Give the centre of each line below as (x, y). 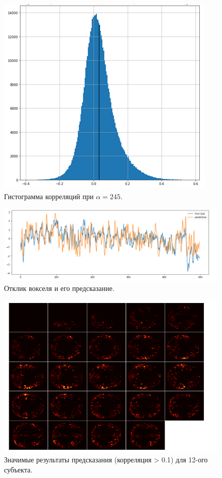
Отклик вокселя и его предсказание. (59, 288)
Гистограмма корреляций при (49, 196)
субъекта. (18, 469)
